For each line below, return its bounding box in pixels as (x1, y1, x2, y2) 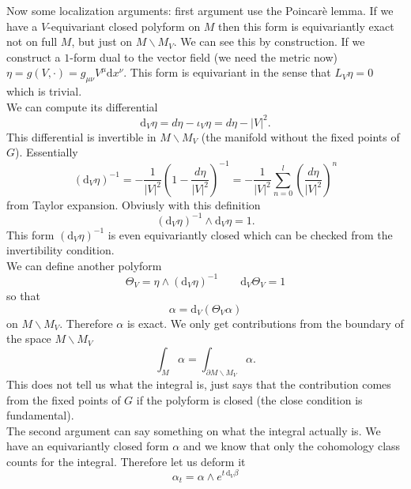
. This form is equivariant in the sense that (123, 64, 331, 81)
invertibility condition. (6, 242, 115, 258)
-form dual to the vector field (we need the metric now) (70, 48, 338, 65)
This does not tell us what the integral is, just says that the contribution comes (6, 375, 391, 392)
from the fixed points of (6, 391, 121, 408)
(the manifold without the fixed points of (201, 128, 400, 145)
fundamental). (6, 407, 74, 423)
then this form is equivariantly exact (218, 17, 394, 34)
